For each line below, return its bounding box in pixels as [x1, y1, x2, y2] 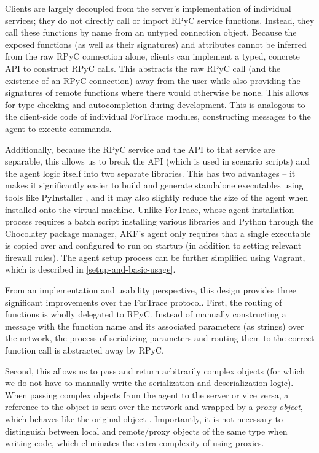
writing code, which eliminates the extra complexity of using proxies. [5, 436, 264, 449]
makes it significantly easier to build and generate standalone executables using [5, 179, 304, 192]
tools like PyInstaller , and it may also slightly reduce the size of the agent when [5, 190, 309, 203]
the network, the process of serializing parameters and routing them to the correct [5, 331, 315, 344]
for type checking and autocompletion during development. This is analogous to [5, 98, 305, 110]
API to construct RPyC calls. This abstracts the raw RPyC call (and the [5, 61, 281, 74]
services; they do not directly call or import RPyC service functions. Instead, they [5, 14, 315, 26]
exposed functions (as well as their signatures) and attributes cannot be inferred [5, 37, 307, 50]
